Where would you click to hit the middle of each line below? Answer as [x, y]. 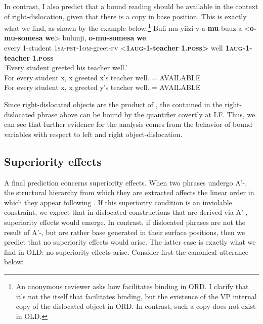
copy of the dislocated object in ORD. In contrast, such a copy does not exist [136, 306]
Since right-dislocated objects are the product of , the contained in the [113, 104]
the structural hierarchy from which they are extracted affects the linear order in [129, 192]
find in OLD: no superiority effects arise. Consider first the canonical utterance [126, 251]
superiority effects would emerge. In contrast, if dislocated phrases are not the [125, 222]
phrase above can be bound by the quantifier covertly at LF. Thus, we [146, 114]
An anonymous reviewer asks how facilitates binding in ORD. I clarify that [132, 286]
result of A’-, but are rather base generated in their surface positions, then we [125, 232]
